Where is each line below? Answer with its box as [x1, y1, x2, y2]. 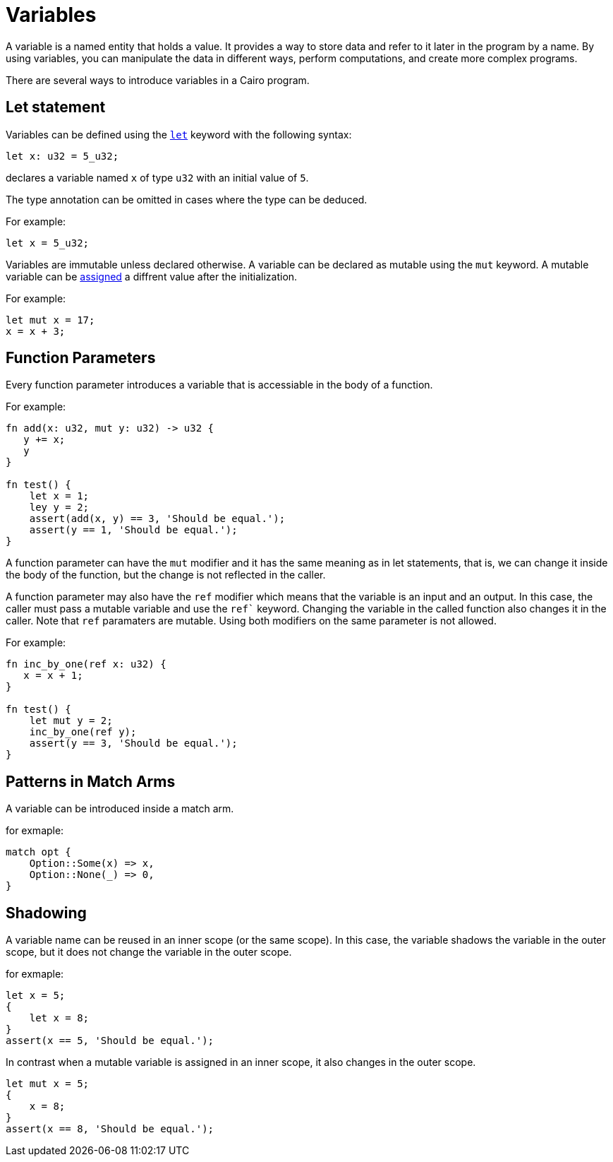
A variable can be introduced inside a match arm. [6, 802, 234, 815]
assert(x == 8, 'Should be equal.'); [6, 1123, 214, 1135]
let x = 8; [29, 1012, 90, 1024]
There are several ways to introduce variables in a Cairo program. [6, 73, 310, 86]
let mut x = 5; [6, 1078, 90, 1090]
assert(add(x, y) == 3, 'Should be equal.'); [29, 513, 286, 525]
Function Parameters [6, 349, 156, 367]
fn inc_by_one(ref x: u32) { [6, 658, 166, 670]
